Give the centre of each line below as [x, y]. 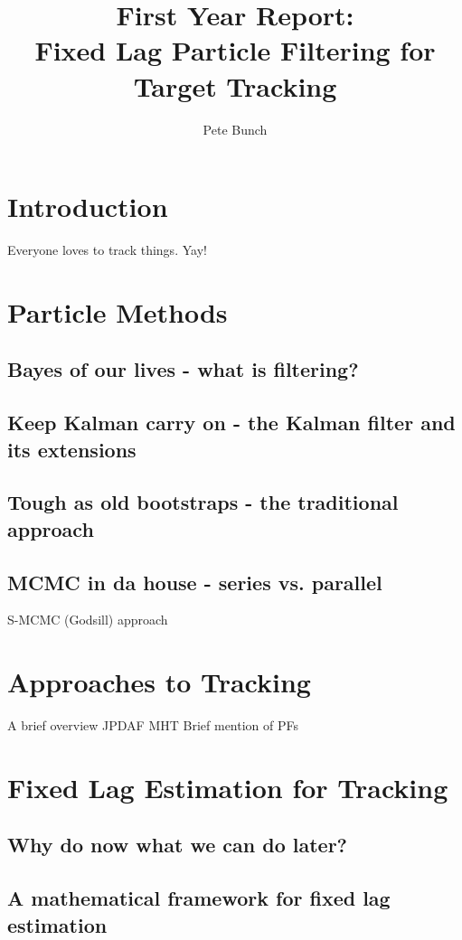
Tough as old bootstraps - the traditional [203, 502]
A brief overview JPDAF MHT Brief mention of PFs [153, 725]
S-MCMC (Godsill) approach [88, 620]
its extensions [72, 449]
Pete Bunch [235, 129]
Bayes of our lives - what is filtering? [183, 369]
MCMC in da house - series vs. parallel [195, 582]
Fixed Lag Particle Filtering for [235, 50]
